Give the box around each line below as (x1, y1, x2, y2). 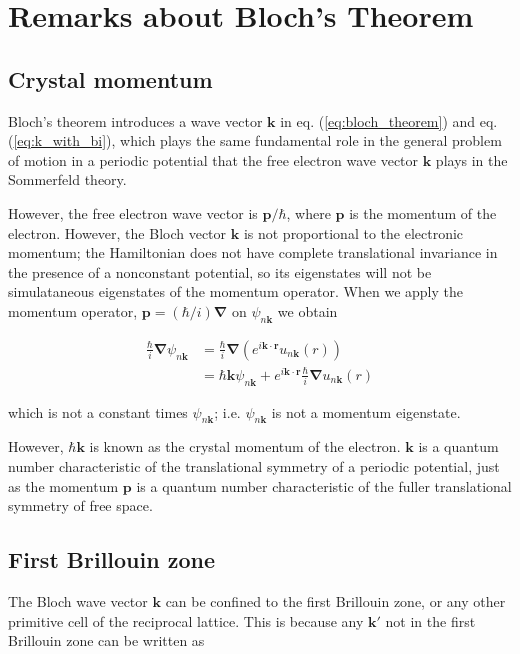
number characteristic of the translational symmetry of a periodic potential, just (8, 456, 500, 477)
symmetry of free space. (8, 495, 153, 516)
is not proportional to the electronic (243, 222, 464, 243)
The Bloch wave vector (8, 591, 148, 612)
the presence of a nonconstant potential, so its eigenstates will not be (8, 261, 432, 282)
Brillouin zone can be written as (8, 630, 205, 651)
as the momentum (8, 475, 119, 496)
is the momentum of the (349, 202, 497, 223)
